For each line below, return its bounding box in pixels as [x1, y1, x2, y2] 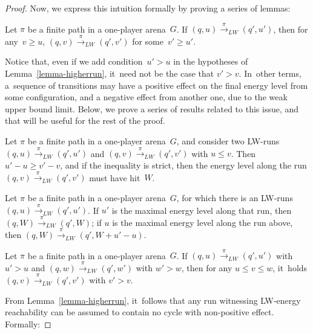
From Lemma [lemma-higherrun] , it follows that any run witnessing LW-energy [5, 294, 301, 306]
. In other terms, [239, 66, 301, 79]
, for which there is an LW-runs [176, 191, 293, 204]
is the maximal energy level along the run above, [112, 216, 293, 228]
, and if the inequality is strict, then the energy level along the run [60, 158, 307, 171]
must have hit [89, 171, 140, 184]
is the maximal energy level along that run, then [111, 204, 292, 216]
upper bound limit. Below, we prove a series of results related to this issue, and [5, 102, 299, 115]
